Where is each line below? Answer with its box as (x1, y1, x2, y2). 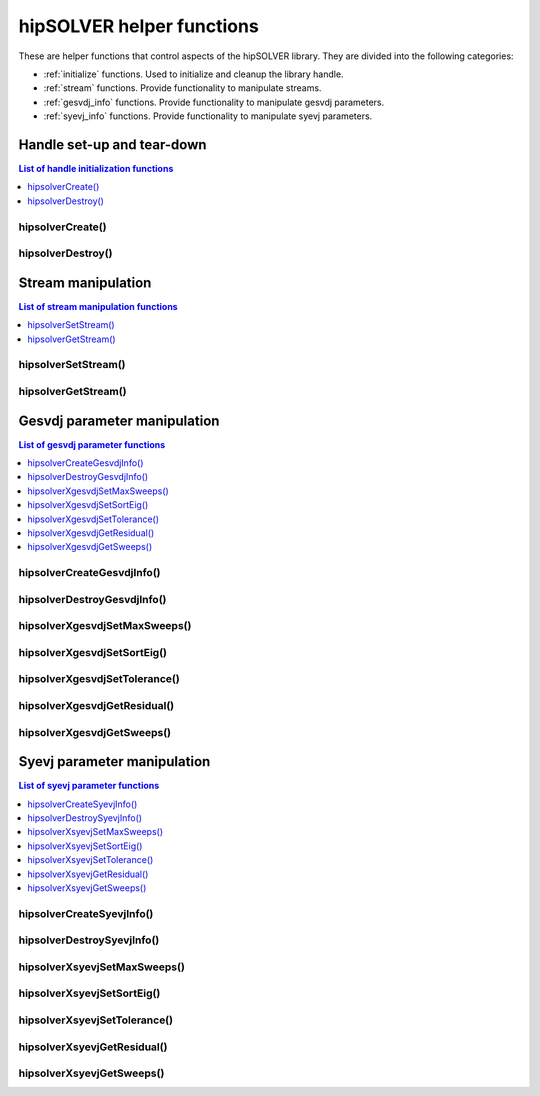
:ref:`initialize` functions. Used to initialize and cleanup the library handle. (43, 68, 344, 80)
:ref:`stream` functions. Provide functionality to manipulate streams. (43, 82, 322, 94)
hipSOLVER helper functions (18, 15, 259, 37)
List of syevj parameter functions (18, 780, 160, 792)
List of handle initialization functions (18, 163, 174, 175)
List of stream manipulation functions (18, 300, 179, 312)
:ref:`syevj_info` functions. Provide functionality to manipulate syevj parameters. (43, 110, 373, 122)
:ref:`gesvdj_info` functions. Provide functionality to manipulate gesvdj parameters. (43, 96, 385, 108)
